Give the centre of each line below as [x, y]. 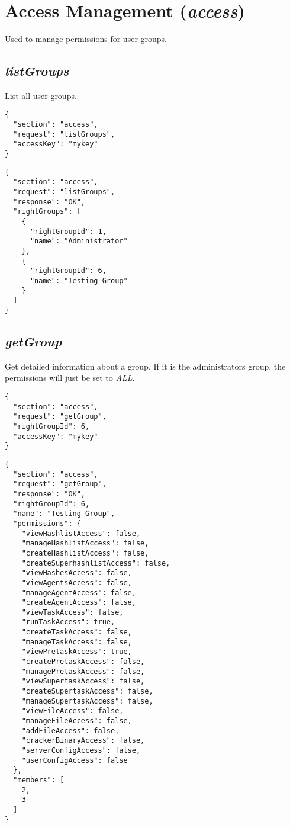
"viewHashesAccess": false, [77, 573]
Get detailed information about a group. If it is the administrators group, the [145, 366]
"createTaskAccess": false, [77, 632]
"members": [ [39, 780]
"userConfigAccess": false [75, 760]
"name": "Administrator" [79, 241]
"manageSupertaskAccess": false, [87, 701]
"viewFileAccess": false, [72, 711]
